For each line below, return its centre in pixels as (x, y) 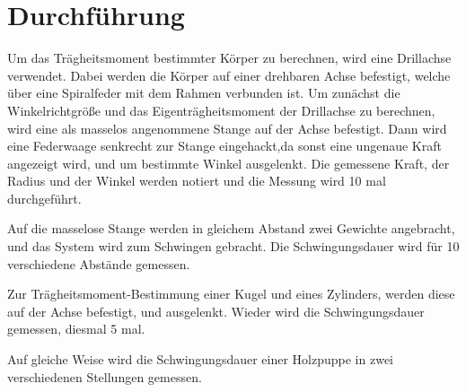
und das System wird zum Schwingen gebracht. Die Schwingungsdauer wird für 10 (233, 246)
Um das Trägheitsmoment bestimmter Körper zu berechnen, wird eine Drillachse (229, 58)
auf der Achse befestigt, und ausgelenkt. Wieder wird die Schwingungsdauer (216, 311)
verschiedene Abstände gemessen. (99, 263)
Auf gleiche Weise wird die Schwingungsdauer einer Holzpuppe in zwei (200, 359)
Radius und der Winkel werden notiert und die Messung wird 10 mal (197, 181)
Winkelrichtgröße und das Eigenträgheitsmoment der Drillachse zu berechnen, (221, 110)
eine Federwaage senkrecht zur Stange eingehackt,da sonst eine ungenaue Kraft (224, 146)
